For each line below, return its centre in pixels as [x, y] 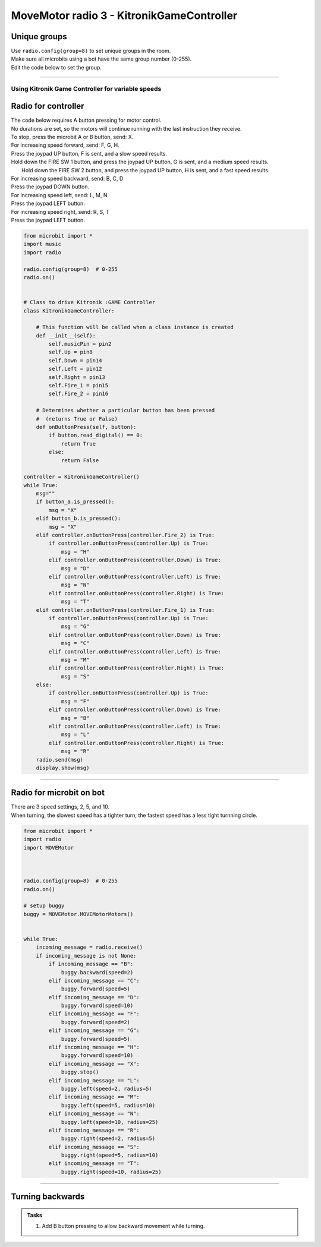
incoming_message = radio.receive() [89, 947]
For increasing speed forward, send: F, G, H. [65, 145]
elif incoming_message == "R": [94, 1130]
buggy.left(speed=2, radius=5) [107, 1088]
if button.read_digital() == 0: [95, 435]
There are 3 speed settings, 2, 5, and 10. [60, 807]
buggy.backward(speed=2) [97, 972]
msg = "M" [75, 660]
